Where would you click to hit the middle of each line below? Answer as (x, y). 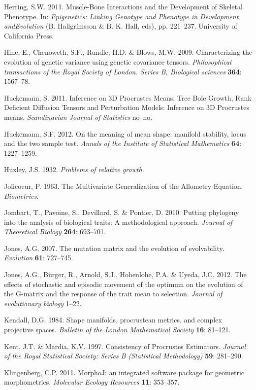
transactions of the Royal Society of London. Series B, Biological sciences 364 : (123, 71)
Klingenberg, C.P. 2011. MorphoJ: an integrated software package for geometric (124, 372)
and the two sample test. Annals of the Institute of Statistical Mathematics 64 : (123, 143)
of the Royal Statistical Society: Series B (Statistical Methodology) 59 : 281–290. (124, 356)
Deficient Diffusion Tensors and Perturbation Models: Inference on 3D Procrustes (127, 107)
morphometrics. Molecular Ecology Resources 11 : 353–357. (92, 382)
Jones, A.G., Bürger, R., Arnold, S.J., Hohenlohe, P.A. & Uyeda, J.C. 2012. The (125, 274)
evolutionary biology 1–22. (43, 303)
